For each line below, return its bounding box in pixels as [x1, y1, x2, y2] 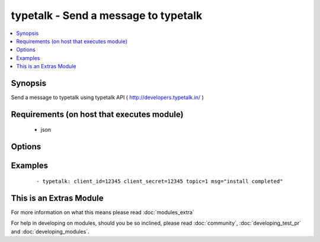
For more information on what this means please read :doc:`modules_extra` [11, 208, 195, 216]
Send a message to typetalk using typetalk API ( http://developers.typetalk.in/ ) [11, 94, 204, 101]
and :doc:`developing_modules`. [11, 228, 89, 235]
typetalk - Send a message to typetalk [11, 9, 203, 22]
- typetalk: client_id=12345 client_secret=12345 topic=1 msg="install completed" [36, 178, 283, 184]
